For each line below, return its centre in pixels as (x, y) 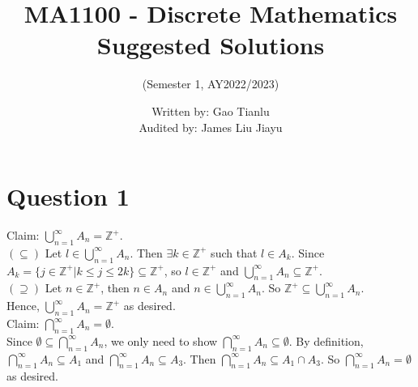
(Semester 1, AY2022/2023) (211, 84)
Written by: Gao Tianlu (211, 111)
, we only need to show (161, 340)
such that (234, 252)
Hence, (23, 306)
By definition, (330, 340)
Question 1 (68, 196)
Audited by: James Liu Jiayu (211, 127)
